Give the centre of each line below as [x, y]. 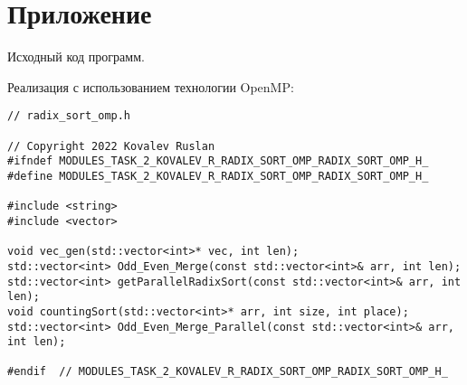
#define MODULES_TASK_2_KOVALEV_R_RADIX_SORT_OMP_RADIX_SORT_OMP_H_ [218, 176]
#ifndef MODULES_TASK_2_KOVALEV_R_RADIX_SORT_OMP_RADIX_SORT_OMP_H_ [218, 161]
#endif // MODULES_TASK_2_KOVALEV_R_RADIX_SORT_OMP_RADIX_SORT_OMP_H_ [228, 372]
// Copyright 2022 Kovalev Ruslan [111, 146]
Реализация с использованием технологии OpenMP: [151, 86]
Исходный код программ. [76, 56]
